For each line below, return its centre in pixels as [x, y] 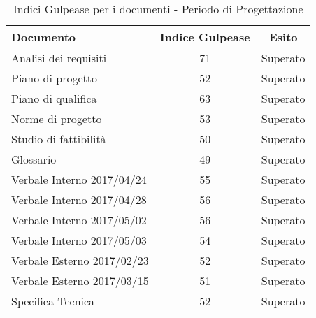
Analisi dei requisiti [59, 58]
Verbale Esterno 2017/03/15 [80, 281]
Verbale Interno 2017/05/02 [79, 220]
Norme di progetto [57, 118]
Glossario [34, 159]
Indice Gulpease [205, 37]
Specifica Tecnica [53, 301]
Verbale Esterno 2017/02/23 [80, 260]
